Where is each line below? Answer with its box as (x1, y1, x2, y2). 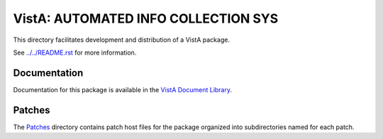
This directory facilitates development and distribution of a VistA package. (13, 35, 231, 44)
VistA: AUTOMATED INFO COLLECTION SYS (13, 11, 279, 26)
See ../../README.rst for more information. (13, 48, 137, 57)
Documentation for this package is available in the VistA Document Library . (13, 85, 233, 94)
